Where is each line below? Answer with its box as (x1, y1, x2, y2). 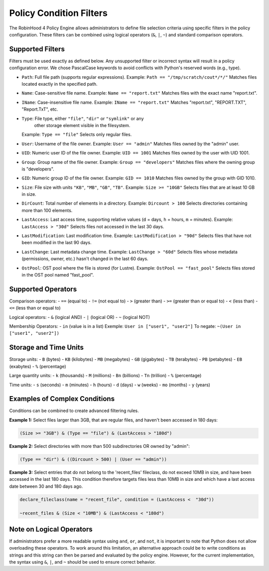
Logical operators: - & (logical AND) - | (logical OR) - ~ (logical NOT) (9, 314, 150, 320)
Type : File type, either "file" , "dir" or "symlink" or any (21, 115, 144, 122)
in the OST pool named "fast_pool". (21, 272, 94, 278)
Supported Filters (9, 45, 65, 53)
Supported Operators (9, 285, 77, 293)
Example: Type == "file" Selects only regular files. (21, 132, 132, 138)
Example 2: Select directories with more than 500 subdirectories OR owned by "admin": (9, 443, 190, 449)
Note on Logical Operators (9, 525, 93, 533)
